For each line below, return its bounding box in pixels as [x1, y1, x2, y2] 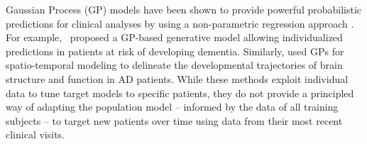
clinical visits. [6, 127, 65, 142]
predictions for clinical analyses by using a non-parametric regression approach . [6, 16, 354, 31]
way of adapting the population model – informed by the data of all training [6, 99, 339, 114]
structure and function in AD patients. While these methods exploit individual [6, 71, 349, 86]
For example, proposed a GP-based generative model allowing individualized [6, 30, 343, 45]
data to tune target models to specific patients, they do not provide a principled [6, 85, 354, 100]
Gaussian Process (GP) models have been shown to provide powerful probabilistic [6, 2, 362, 16]
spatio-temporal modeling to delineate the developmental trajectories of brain [6, 57, 343, 72]
